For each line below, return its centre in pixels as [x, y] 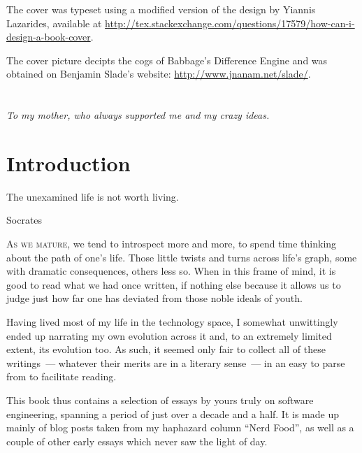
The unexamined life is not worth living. [93, 196]
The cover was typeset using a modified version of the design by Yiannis [161, 9]
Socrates [24, 220]
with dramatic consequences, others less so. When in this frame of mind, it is [171, 271]
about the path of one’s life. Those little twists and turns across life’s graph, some [182, 257]
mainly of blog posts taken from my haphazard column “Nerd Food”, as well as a [180, 427]
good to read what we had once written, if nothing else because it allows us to [174, 284]
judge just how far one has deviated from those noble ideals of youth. [154, 298]
